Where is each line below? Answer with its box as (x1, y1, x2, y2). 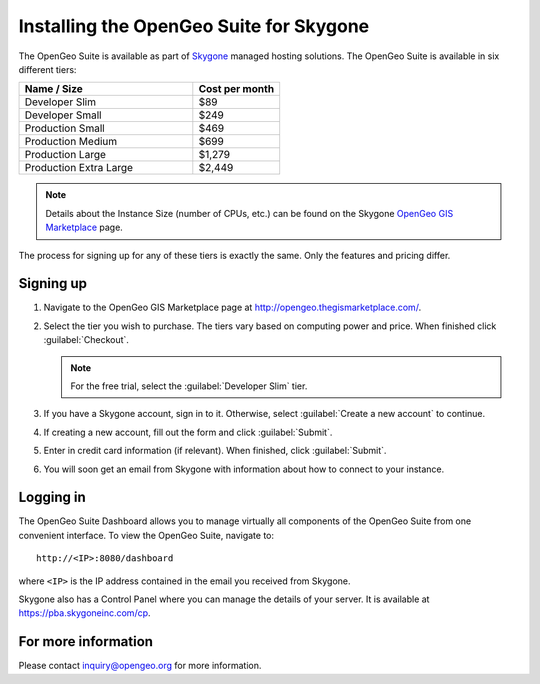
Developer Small (24, 108, 102, 122)
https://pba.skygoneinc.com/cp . (18, 607, 151, 619)
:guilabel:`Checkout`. (43, 334, 130, 346)
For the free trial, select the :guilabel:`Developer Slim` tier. (70, 380, 308, 392)
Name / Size (24, 82, 84, 96)
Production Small (24, 121, 105, 135)
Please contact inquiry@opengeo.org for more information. (18, 660, 262, 672)
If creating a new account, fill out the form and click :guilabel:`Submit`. (43, 426, 333, 438)
